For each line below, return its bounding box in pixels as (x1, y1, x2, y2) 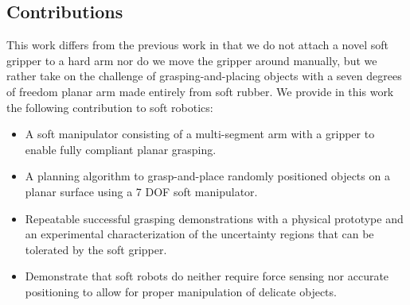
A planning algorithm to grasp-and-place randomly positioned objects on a (25, 168, 390, 184)
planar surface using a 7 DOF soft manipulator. (25, 183, 258, 199)
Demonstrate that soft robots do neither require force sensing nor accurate (25, 268, 389, 284)
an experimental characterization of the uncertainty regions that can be (25, 226, 374, 242)
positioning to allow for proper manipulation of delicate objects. (25, 283, 337, 299)
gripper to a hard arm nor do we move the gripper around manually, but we (6, 52, 377, 68)
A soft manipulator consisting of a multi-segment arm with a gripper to (25, 125, 375, 142)
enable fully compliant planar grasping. (25, 141, 217, 157)
